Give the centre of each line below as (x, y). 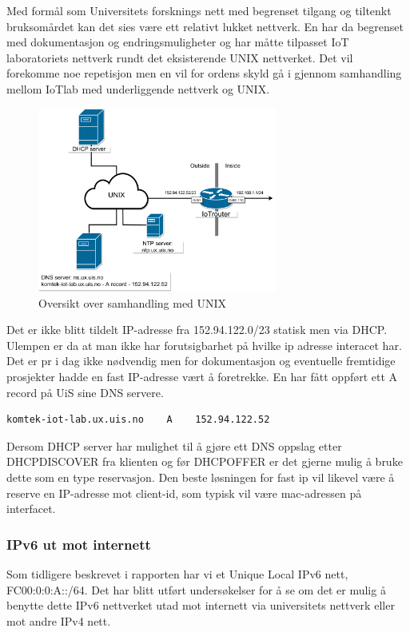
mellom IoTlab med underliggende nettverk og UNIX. (138, 88)
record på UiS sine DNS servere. (85, 392)
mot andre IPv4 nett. (59, 620)
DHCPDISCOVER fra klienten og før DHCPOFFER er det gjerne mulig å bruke (205, 461)
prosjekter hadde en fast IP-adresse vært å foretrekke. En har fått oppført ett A (202, 377)
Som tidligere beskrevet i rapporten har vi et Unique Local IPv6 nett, (177, 574)
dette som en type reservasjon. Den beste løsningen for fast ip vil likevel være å (201, 477)
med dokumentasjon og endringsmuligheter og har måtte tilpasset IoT (178, 42)
